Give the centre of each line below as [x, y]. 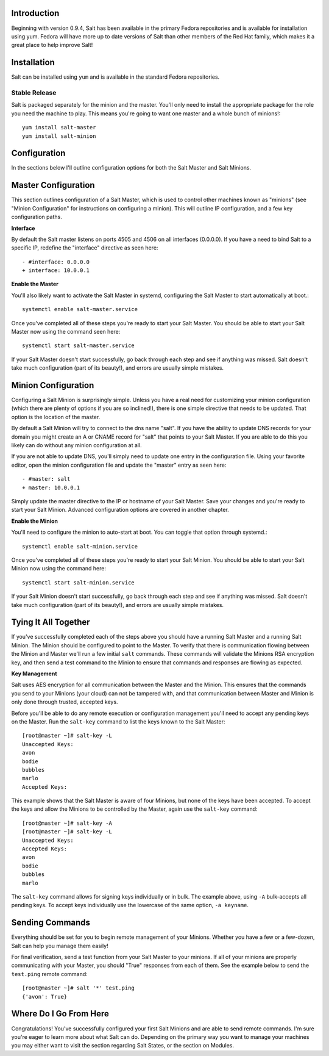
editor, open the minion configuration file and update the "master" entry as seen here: [119, 465]
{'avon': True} [45, 997]
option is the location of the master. [56, 417]
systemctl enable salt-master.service [80, 309]
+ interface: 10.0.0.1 [56, 271]
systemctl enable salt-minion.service [80, 546]
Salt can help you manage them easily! [60, 946]
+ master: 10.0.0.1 [51, 487]
